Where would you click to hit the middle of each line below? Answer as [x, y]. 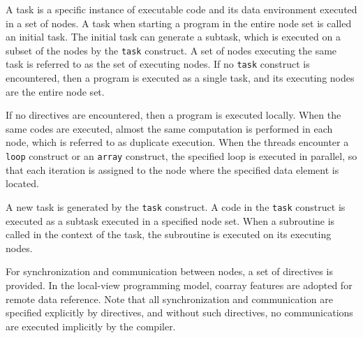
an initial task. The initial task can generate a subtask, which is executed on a [173, 37]
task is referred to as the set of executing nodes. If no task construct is [158, 64]
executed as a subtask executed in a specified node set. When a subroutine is [170, 220]
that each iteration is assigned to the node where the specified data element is [172, 169]
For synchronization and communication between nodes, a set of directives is [169, 271]
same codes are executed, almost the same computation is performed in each [169, 128]
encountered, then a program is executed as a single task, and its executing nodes [180, 78]
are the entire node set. [55, 91]
